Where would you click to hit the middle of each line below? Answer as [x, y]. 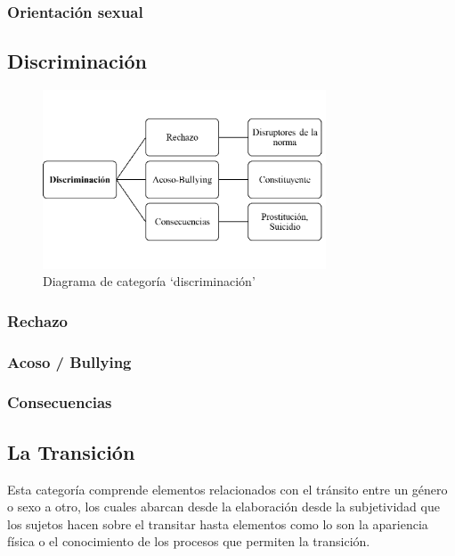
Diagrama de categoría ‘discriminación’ [149, 281]
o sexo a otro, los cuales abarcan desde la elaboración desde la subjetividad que [223, 507]
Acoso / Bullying [69, 361]
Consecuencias [60, 402]
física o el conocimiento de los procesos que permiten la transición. [189, 541]
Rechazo [37, 320]
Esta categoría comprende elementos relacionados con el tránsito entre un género [227, 489]
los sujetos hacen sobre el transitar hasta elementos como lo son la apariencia [218, 523]
